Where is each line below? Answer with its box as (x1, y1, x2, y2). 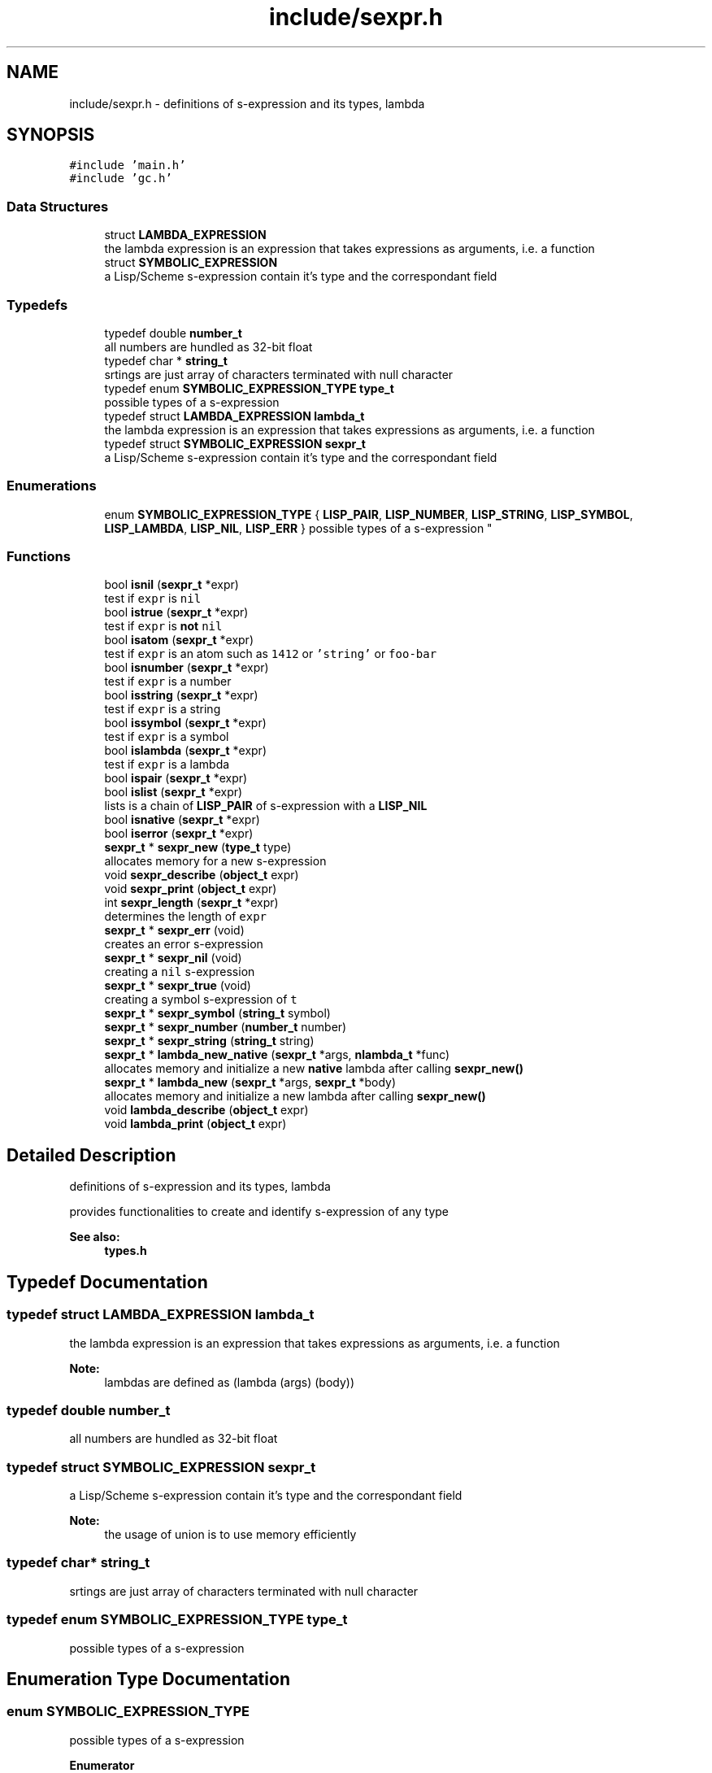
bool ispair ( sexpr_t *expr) (104, 771, 248, 786)
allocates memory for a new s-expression (104, 854, 327, 869)
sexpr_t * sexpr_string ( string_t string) (104, 1034, 315, 1048)
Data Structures (7, 198, 109, 215)
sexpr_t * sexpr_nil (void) (104, 951, 242, 965)
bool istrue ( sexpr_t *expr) (104, 605, 249, 620)
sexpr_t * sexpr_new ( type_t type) (104, 840, 292, 855)
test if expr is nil (104, 591, 202, 606)
